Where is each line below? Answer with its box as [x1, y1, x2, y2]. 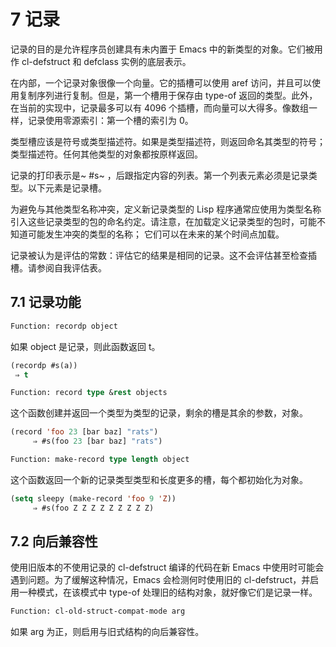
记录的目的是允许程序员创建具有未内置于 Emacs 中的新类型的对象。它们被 [10, 43, 315, 55]
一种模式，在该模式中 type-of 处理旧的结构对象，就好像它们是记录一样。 [18, 586, 318, 599]
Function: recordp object [10, 321, 118, 331]
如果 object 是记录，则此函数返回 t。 [10, 340, 161, 352]
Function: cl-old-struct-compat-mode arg [10, 606, 186, 617]
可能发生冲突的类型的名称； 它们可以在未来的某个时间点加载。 [27, 228, 285, 240]
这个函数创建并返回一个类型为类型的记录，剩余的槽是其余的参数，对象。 [10, 407, 308, 419]
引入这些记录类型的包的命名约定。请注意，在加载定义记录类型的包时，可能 [10, 215, 317, 227]
